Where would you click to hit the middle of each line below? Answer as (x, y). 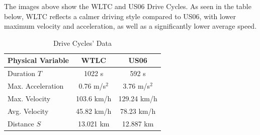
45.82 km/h (94, 111)
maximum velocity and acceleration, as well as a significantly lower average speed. (131, 26)
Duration (22, 73)
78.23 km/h (138, 111)
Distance (21, 123)
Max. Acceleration (36, 86)
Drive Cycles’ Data (82, 43)
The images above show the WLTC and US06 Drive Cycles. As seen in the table (128, 6)
